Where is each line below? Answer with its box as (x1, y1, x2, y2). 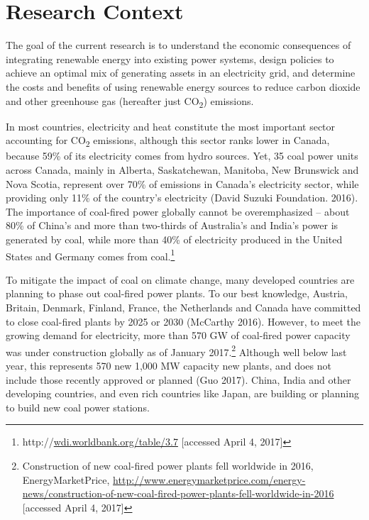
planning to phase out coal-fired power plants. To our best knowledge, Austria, (6, 286, 348, 301)
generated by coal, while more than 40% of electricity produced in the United (6, 231, 343, 246)
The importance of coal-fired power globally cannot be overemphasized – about (6, 204, 350, 218)
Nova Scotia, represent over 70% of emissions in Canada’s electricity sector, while (6, 176, 359, 191)
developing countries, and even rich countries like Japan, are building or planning (6, 386, 359, 401)
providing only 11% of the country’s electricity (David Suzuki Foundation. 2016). (6, 190, 358, 205)
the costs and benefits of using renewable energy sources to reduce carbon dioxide (6, 79, 360, 94)
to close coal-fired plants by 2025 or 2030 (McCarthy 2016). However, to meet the (6, 314, 360, 328)
